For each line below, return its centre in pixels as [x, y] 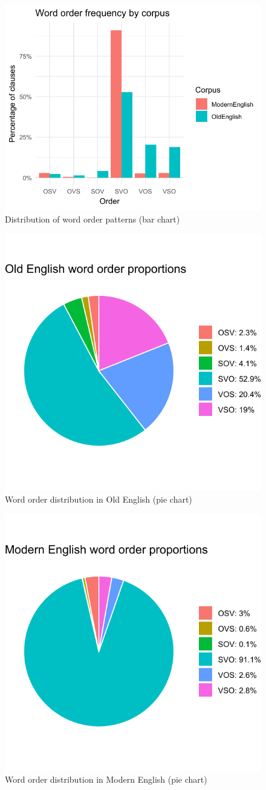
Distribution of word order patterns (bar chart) [92, 219]
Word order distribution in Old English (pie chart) [99, 499]
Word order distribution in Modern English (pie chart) [106, 779]
